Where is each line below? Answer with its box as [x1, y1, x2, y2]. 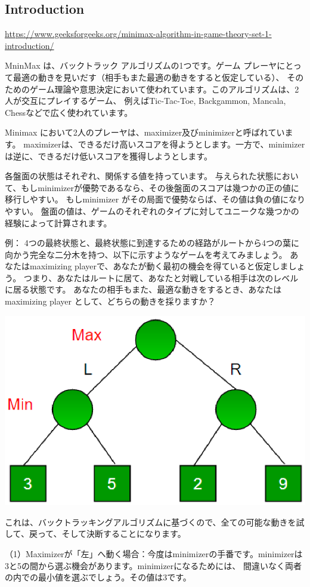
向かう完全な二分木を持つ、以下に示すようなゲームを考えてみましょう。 [5, 248, 287, 260]
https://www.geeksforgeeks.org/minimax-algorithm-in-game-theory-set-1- [5, 27, 272, 40]
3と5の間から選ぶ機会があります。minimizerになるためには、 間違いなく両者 [5, 559, 302, 571]
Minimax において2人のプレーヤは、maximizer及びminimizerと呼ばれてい [5, 126, 285, 139]
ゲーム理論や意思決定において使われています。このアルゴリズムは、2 [29, 82, 299, 95]
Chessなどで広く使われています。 [5, 106, 133, 118]
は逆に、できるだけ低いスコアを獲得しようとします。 [5, 149, 212, 162]
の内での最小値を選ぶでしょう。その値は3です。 [5, 571, 191, 583]
